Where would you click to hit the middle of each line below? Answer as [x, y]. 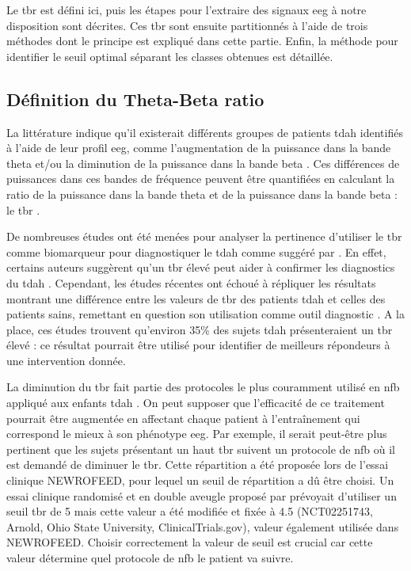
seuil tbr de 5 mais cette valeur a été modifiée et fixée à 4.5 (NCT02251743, [190, 511]
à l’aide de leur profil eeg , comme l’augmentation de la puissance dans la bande [199, 148]
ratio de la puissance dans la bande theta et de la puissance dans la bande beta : [202, 194]
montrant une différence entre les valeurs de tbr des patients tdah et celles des [196, 298]
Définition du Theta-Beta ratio [135, 99]
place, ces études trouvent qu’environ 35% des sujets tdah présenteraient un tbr [200, 329]
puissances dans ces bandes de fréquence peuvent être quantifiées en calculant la [201, 179]
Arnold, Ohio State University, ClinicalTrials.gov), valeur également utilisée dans [203, 526]
